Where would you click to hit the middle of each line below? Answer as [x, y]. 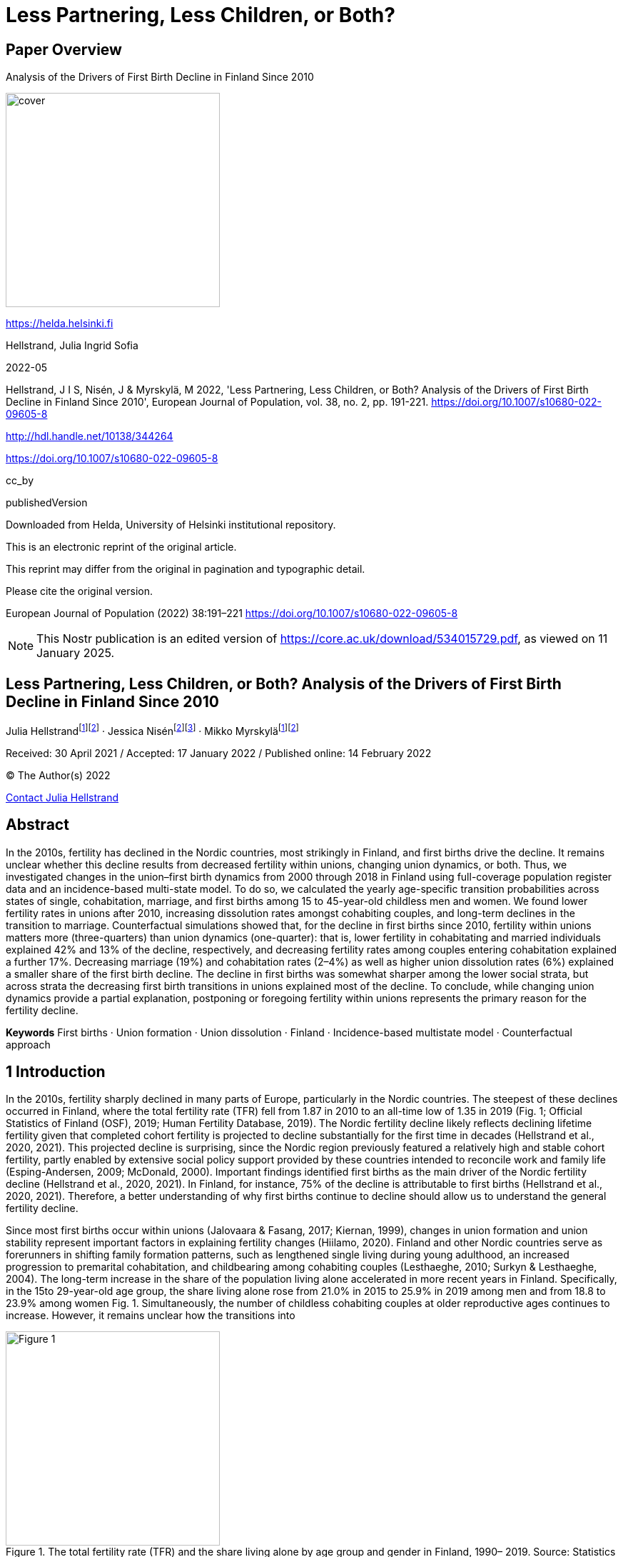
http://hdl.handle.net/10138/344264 [90, 436]
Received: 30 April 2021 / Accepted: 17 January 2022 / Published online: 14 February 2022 [219, 753]
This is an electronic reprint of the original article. [121, 547]
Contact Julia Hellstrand [62, 797]
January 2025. [76, 653]
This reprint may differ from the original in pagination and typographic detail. [186, 569]
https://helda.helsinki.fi [60, 324]
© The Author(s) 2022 [58, 775]
